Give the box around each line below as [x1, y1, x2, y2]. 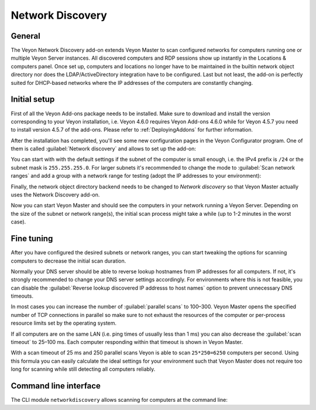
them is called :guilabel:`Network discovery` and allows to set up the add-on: [11, 145, 196, 152]
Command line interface [11, 381, 101, 391]
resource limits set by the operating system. [11, 319, 117, 327]
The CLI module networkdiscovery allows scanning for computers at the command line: [11, 397, 228, 404]
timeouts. [11, 292, 33, 299]
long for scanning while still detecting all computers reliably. [11, 366, 156, 373]
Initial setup [11, 94, 55, 105]
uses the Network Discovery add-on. [11, 191, 100, 198]
